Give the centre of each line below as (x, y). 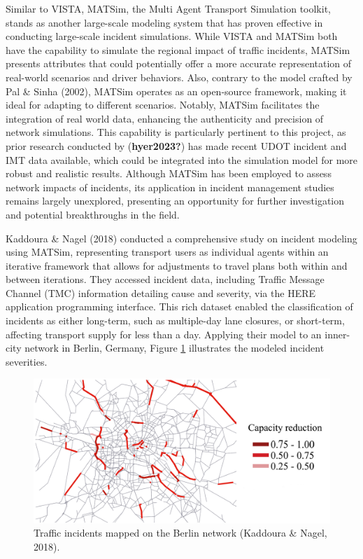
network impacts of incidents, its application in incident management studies (170, 187)
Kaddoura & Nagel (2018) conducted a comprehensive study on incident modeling (181, 238)
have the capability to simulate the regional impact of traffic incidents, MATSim (178, 49)
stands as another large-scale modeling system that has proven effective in (164, 22)
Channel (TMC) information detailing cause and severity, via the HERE (161, 292)
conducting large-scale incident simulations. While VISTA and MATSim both (172, 36)
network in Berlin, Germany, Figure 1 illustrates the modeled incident (175, 348)
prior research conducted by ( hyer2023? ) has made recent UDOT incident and (176, 145)
